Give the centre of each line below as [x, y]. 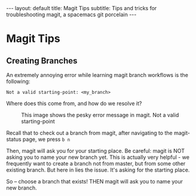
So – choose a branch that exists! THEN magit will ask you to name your [95, 181]
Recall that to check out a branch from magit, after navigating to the [89, 133]
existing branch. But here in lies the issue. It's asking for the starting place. [98, 170]
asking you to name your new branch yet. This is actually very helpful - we [98, 157]
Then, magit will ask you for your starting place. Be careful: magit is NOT [96, 151]
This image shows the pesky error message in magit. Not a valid [100, 115]
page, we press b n [47, 139]
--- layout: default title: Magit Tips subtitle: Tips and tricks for [82, 8]
